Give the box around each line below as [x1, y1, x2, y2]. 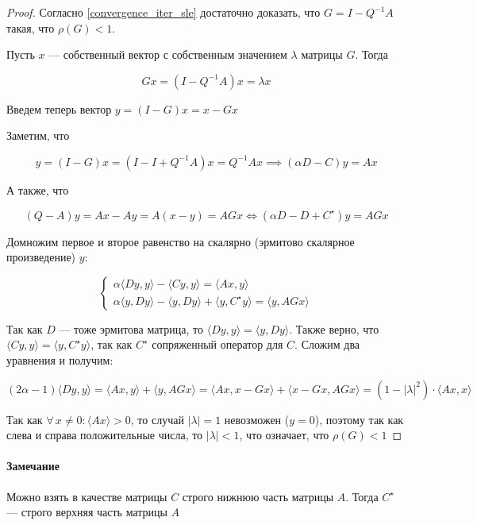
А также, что [6, 181, 69, 198]
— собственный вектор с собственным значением [48, 46, 287, 63]
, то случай [130, 411, 184, 427]
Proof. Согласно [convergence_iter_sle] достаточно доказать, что [6, 4, 321, 20]
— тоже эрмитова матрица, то [59, 320, 203, 337]
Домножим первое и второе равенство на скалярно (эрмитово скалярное [6, 233, 355, 249]
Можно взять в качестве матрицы [6, 488, 167, 504]
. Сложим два [294, 336, 360, 353]
